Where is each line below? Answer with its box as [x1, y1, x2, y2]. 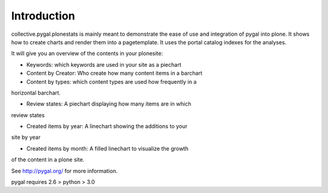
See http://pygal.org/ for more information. [11, 167, 118, 174]
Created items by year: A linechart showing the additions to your [26, 123, 188, 130]
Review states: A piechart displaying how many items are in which [26, 100, 191, 107]
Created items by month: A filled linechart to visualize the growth [26, 144, 188, 152]
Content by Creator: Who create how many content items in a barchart [26, 70, 203, 77]
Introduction [11, 9, 75, 22]
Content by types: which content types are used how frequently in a [26, 78, 197, 85]
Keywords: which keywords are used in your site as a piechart [26, 61, 182, 68]
